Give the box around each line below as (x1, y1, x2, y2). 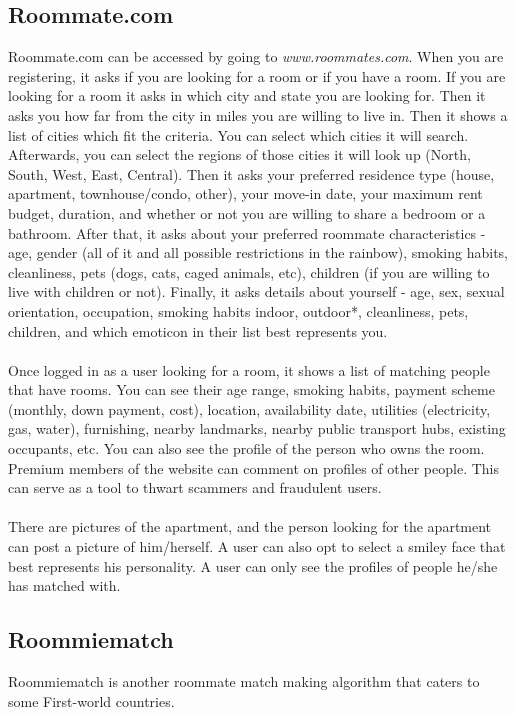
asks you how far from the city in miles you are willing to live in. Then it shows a (8, 104, 508, 125)
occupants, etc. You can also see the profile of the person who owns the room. (8, 438, 485, 459)
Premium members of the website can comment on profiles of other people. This (8, 457, 499, 478)
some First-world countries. (8, 690, 175, 711)
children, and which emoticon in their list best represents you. (8, 320, 388, 341)
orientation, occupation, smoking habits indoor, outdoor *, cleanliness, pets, (8, 300, 469, 321)
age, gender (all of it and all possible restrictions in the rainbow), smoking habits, (8, 242, 508, 263)
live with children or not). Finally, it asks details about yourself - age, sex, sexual (8, 281, 505, 302)
